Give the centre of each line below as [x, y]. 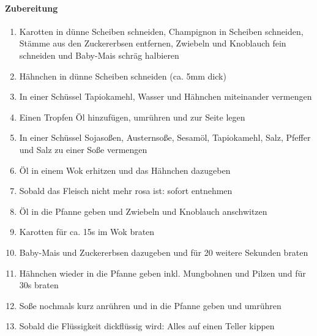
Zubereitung [32, 8]
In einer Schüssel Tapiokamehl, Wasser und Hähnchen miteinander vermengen [166, 96]
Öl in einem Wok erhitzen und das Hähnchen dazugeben [125, 170]
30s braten [39, 285]
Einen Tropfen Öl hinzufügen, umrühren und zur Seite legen [132, 117]
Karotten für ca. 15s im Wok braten [87, 232]
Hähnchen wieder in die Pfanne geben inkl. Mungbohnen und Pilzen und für [162, 273]
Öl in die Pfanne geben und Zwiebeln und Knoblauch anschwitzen [143, 211]
